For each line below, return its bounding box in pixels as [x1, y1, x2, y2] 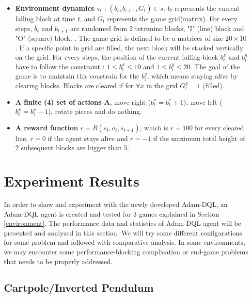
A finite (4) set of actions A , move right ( [15, 96, 151, 107]
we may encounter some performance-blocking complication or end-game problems [4, 247, 248, 257]
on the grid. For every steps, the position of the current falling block [15, 52, 219, 62]
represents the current [174, 3, 240, 13]
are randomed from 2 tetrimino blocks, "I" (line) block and [70, 23, 244, 33]
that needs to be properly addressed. [4, 256, 112, 266]
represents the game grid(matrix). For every [107, 14, 237, 23]
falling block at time [15, 14, 76, 23]
